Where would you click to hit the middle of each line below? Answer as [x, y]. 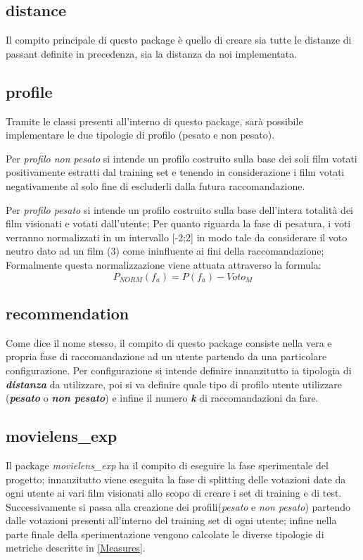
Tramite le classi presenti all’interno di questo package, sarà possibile [154, 121]
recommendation [68, 313]
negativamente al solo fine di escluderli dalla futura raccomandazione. [155, 185]
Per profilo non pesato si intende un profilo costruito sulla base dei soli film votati [181, 158]
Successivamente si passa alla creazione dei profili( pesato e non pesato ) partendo [178, 506]
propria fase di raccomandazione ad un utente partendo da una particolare [166, 356]
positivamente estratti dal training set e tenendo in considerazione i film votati [175, 172]
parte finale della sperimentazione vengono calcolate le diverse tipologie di [165, 534]
